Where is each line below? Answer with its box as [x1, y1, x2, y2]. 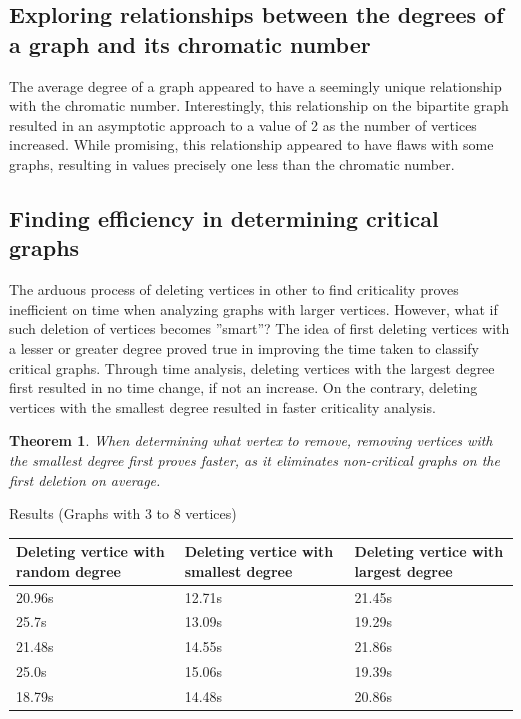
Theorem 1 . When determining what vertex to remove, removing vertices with [9, 430, 493, 451]
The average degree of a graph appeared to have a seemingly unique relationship [9, 75, 502, 96]
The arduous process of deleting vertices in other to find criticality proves [9, 279, 459, 300]
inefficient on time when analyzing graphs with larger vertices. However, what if [9, 298, 498, 319]
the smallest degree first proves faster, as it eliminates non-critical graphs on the [9, 449, 500, 470]
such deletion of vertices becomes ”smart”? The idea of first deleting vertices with [9, 318, 510, 339]
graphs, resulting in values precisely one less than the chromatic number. [9, 153, 455, 174]
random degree [16, 560, 121, 581]
